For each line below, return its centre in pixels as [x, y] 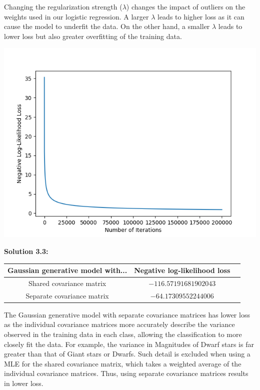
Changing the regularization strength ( [63, 6]
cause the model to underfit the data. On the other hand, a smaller [107, 26]
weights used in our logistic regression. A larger [76, 16]
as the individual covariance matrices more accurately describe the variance [119, 324]
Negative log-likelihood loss [182, 270]
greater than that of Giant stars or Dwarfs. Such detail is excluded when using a [127, 354]
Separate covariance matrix [67, 295]
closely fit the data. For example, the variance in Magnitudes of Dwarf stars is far [129, 344]
